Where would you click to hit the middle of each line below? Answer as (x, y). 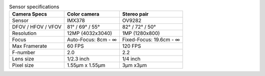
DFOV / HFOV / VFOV (37, 27)
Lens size (23, 59)
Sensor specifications (34, 7)
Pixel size (23, 65)
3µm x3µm (134, 65)
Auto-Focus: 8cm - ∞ (92, 40)
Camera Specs (29, 14)
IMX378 (76, 20)
